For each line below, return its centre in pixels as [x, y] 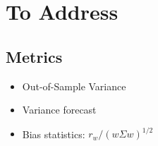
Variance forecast [59, 110]
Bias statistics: [54, 134]
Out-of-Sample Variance [74, 86]
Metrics [34, 56]
